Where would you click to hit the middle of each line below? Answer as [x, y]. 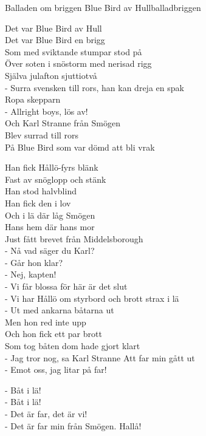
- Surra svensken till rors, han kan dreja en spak [94, 87]
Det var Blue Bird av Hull [53, 28]
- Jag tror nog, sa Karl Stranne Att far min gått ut [100, 357]
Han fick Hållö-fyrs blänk [52, 167]
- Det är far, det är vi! [46, 414]
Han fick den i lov [38, 203]
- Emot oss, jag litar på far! [56, 370]
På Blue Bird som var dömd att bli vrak [80, 147]
